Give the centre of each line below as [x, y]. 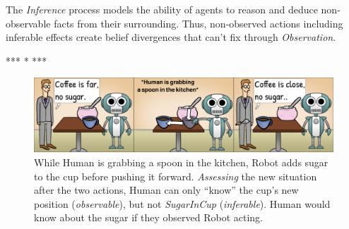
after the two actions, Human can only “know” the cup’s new [166, 190]
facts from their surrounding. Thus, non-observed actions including [199, 23]
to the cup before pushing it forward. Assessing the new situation [176, 176]
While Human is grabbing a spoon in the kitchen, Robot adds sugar [181, 162]
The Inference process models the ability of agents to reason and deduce [162, 9]
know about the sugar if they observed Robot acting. [149, 217]
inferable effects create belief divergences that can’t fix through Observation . [171, 37]
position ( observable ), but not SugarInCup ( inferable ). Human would [182, 203]
